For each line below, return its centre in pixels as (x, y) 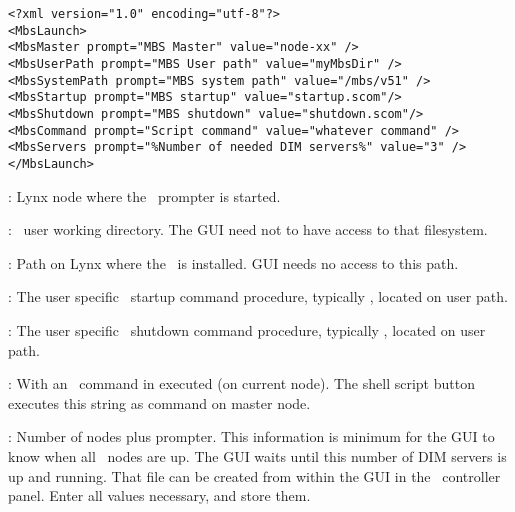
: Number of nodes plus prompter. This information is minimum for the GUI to (251, 436)
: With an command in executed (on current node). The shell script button (241, 383)
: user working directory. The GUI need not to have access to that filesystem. (248, 229)
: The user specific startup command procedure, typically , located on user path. (258, 296)
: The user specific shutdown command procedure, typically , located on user (247, 329)
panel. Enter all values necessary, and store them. (159, 495)
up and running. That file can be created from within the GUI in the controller (254, 475)
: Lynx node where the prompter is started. (144, 195)
